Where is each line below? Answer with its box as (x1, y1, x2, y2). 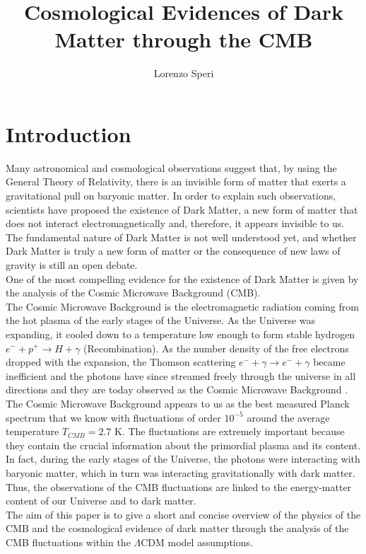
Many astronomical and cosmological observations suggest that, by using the (6, 160, 337, 175)
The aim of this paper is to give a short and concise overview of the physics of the (6, 507, 361, 521)
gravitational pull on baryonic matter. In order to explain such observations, (6, 188, 336, 203)
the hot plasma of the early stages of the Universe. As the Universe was (6, 313, 316, 328)
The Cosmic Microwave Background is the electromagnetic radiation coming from (6, 299, 359, 313)
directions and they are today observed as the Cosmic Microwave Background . (6, 382, 348, 397)
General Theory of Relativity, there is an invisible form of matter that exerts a (6, 174, 346, 189)
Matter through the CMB (54, 25, 313, 54)
